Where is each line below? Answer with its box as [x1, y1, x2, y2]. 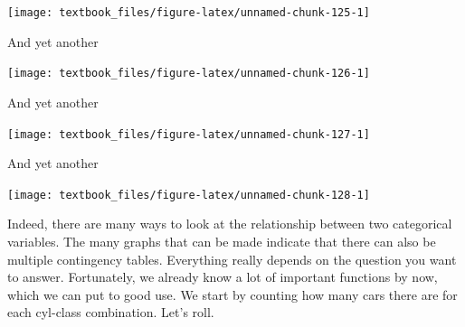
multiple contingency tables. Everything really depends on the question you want [7, 249, 457, 268]
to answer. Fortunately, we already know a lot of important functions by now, [7, 267, 438, 286]
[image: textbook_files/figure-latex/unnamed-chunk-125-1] [7, 6, 370, 19]
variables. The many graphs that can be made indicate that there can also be [7, 232, 436, 250]
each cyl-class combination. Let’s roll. [7, 303, 214, 322]
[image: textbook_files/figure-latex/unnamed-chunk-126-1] [7, 67, 370, 80]
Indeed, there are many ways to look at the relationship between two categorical [7, 214, 452, 233]
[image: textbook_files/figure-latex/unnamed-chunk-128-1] [7, 188, 370, 201]
